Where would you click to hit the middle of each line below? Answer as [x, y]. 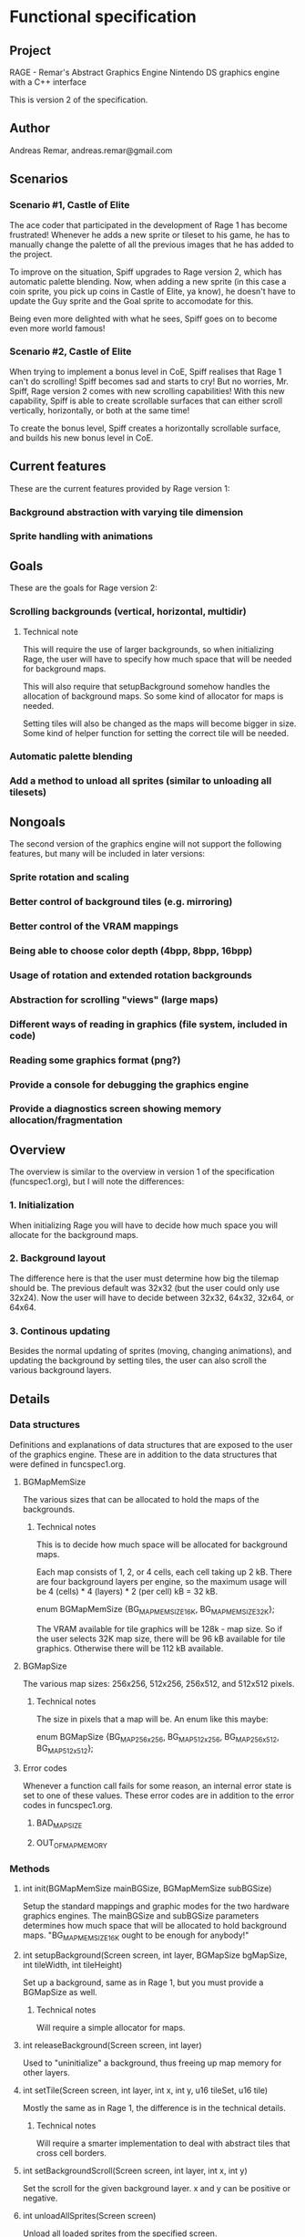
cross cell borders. [71, 2153]
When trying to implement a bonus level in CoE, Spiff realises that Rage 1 [146, 371]
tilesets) [28, 793]
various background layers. [61, 1370]
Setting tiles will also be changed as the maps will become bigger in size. [159, 723]
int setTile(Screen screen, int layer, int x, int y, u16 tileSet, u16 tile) [145, 2090]
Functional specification [103, 17]
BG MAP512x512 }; [65, 1749]
